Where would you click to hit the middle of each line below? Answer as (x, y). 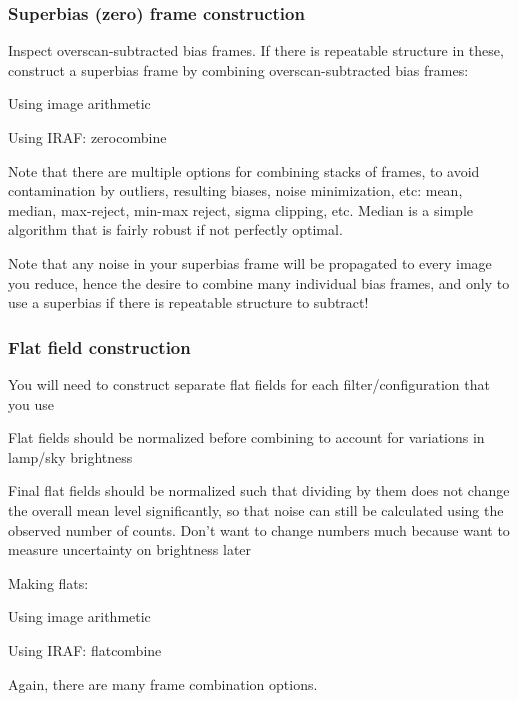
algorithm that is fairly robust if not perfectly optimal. (175, 229)
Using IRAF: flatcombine (85, 649)
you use (31, 403)
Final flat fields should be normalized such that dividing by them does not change (259, 490)
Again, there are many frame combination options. (163, 683)
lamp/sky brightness (70, 456)
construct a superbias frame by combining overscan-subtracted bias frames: (238, 69)
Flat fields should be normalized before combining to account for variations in (246, 437)
